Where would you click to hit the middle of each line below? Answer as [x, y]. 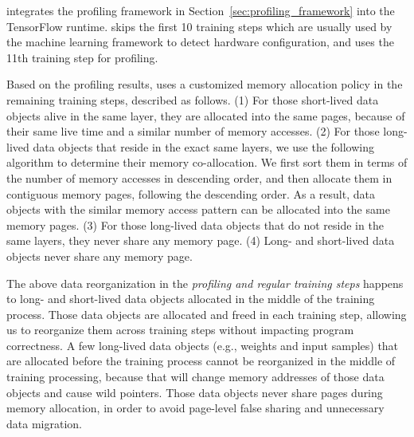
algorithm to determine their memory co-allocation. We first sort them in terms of [207, 162]
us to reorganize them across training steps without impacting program [180, 330]
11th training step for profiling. [82, 57]
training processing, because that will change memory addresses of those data [195, 377]
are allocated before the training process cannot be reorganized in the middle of [201, 361]
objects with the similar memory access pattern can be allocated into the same [198, 209]
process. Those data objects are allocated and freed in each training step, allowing [207, 314]
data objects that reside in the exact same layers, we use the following [204, 146]
